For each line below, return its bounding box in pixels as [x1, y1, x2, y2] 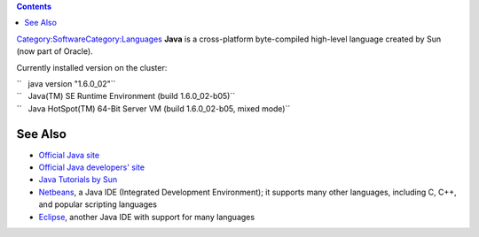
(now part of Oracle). [16, 46, 93, 57]
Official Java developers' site [38, 162, 145, 172]
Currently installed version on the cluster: [16, 62, 168, 73]
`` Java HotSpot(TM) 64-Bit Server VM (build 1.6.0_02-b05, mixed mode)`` [16, 103, 291, 114]
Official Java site [38, 149, 100, 160]
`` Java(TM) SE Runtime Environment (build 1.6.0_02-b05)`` [16, 91, 235, 102]
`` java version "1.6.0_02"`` [16, 78, 116, 88]
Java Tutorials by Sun [38, 174, 118, 185]
